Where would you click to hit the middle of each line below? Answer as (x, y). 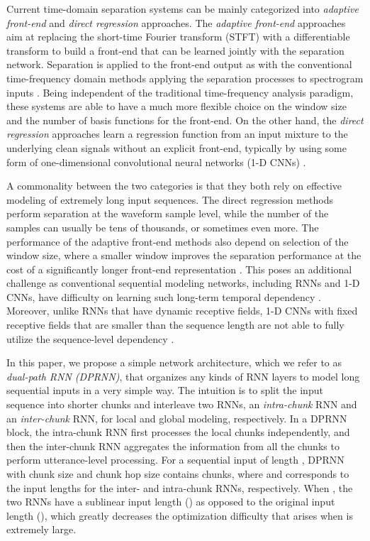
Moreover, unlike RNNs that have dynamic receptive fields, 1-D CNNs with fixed (182, 311)
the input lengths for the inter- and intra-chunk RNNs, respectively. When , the (180, 487)
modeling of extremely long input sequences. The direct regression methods (170, 199)
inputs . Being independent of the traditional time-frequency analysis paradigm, (180, 92)
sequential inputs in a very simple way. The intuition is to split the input (165, 390)
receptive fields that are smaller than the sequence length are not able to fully (175, 325)
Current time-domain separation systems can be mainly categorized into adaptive (183, 9)
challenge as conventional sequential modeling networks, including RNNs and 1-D (183, 283)
